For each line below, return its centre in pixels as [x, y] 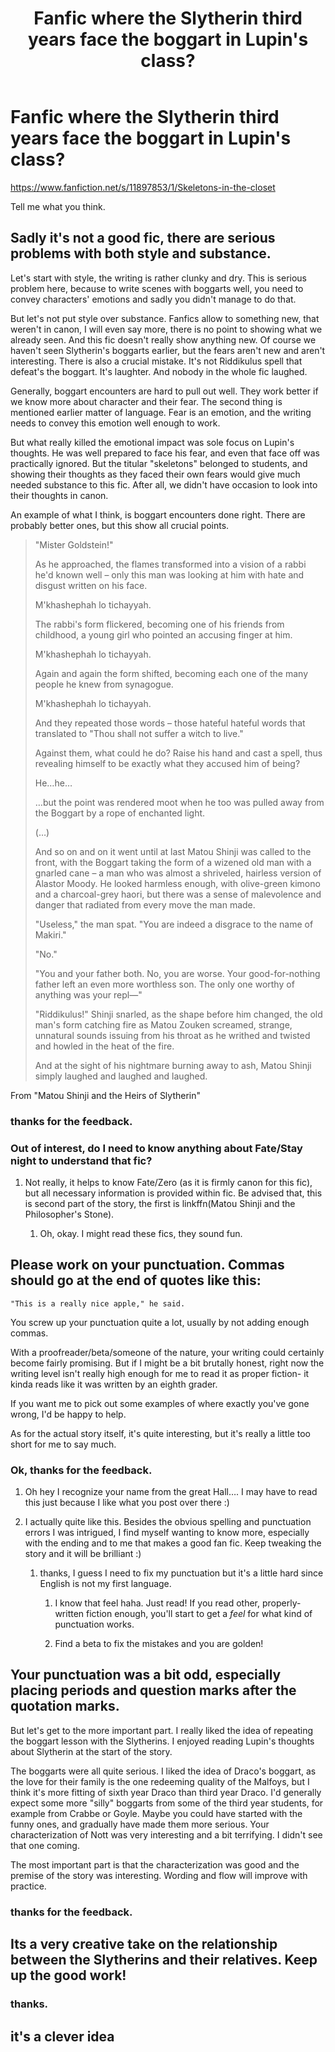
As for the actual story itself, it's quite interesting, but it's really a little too [160, 1433]
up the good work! [68, 1975]
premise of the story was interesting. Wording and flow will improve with [159, 1875]
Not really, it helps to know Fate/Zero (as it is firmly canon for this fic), [168, 1182]
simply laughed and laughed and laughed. [121, 1076]
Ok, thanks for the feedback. [81, 1470]
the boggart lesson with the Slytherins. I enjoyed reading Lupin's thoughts [162, 1741]
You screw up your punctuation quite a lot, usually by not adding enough [160, 1322]
